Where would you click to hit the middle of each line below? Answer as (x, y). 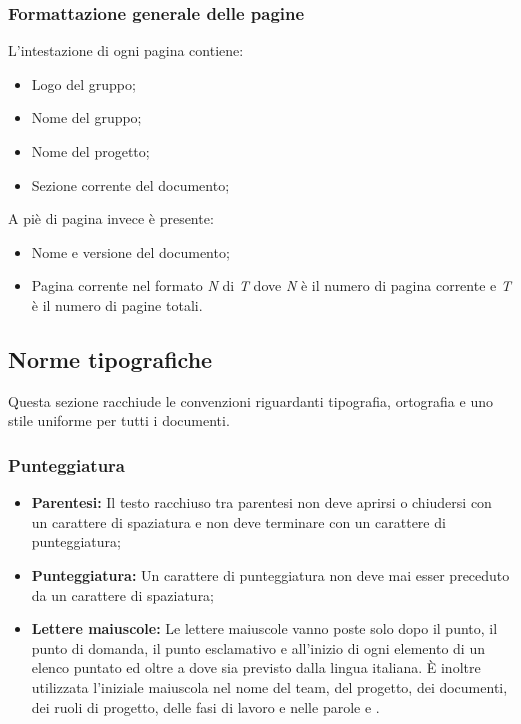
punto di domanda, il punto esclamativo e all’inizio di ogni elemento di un (258, 647)
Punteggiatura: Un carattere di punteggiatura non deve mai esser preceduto (270, 574)
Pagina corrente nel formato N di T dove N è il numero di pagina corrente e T (271, 285)
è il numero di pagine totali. (117, 304)
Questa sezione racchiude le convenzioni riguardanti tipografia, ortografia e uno (250, 400)
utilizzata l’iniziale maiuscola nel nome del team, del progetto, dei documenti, (269, 686)
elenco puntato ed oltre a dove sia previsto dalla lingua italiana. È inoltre (256, 667)
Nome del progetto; (90, 151)
